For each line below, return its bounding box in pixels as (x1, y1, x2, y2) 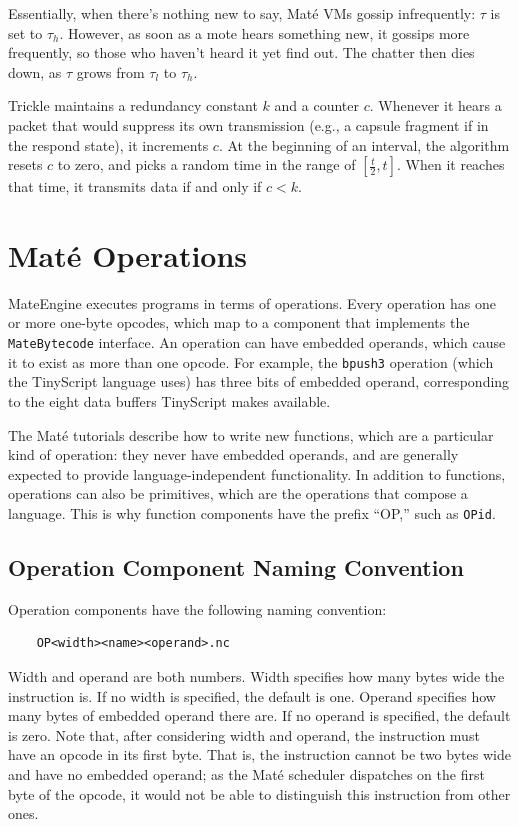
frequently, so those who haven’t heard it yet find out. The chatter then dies (8, 42, 475, 63)
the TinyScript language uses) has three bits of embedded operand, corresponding (8, 371, 510, 392)
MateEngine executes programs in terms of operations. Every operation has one (8, 292, 496, 313)
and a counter (274, 95, 359, 116)
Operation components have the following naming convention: (8, 598, 387, 619)
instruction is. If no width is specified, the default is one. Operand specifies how (8, 685, 496, 706)
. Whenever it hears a (369, 95, 502, 116)
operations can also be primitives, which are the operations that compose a (8, 483, 468, 504)
